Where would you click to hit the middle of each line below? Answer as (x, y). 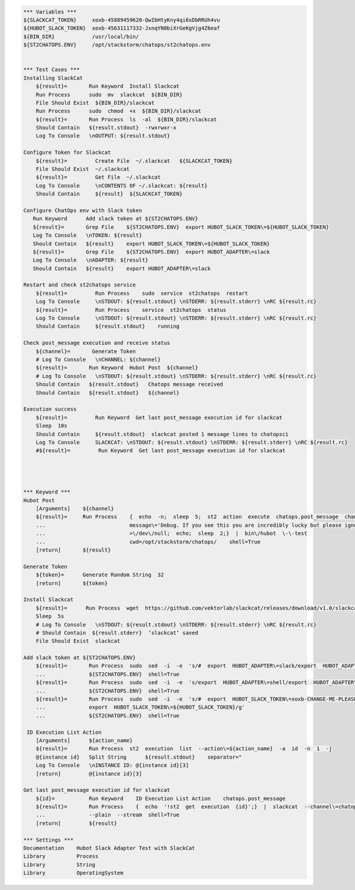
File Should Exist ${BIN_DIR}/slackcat (95, 103)
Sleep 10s (51, 426)
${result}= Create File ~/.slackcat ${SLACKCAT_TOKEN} (134, 161)
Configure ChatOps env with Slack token (83, 210)
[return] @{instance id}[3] (89, 773)
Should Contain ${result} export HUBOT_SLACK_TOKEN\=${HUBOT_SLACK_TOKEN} (151, 244)
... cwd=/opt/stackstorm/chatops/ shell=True (148, 542)
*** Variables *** (50, 12)
